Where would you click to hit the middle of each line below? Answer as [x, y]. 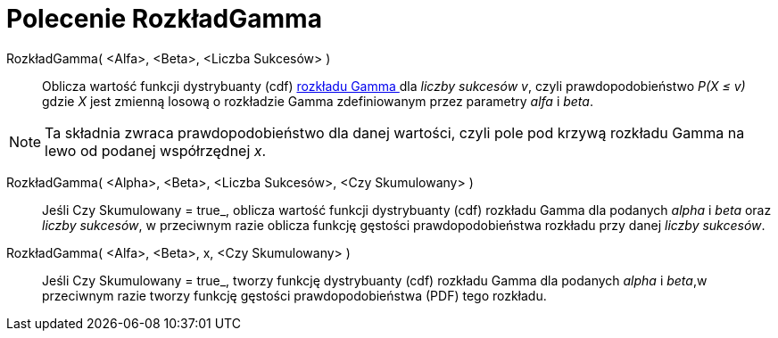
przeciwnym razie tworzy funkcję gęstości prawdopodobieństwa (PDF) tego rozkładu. [294, 295]
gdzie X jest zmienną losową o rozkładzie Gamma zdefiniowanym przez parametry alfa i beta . [318, 101]
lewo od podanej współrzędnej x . [156, 150]
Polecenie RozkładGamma [164, 19]
